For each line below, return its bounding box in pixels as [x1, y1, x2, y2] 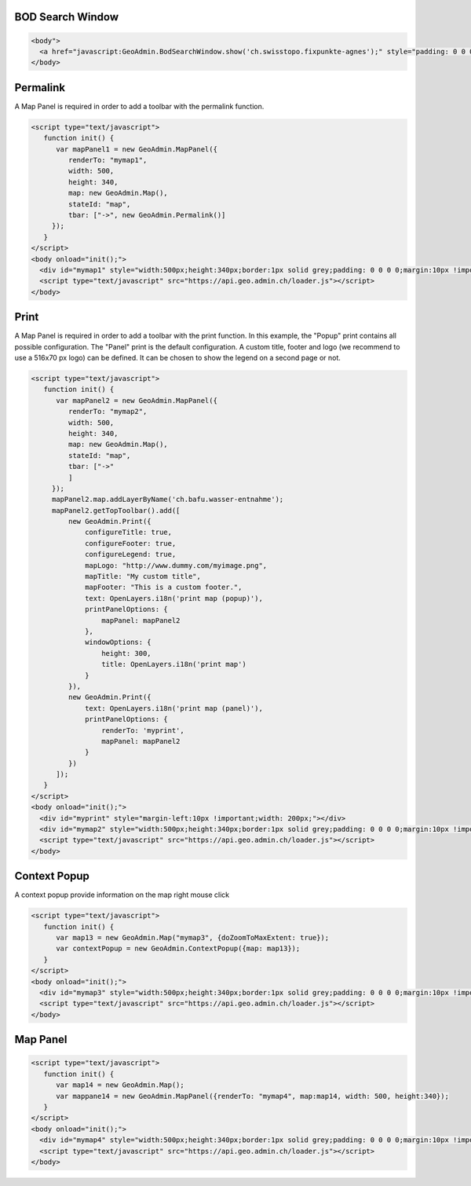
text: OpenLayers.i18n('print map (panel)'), [85, 704, 263, 712]
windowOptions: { [85, 638, 152, 647]
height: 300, [100, 649, 152, 657]
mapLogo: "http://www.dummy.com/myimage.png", [85, 561, 268, 569]
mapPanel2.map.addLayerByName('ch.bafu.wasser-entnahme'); [51, 495, 284, 504]
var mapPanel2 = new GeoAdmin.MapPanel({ [56, 396, 217, 404]
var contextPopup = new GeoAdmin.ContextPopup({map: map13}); [56, 944, 301, 954]
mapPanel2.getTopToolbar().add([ [51, 506, 181, 514]
